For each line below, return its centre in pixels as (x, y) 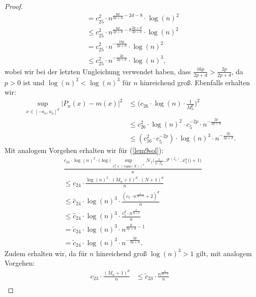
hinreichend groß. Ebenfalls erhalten (195, 82)
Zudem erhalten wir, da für (46, 253)
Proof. (14, 6)
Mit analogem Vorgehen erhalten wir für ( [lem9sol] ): (84, 150)
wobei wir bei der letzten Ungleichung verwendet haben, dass (98, 71)
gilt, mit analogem (224, 253)
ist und (34, 82)
